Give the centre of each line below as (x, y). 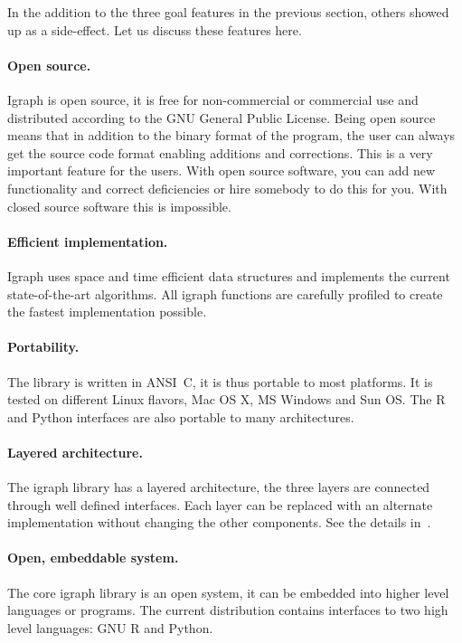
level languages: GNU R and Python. (110, 627)
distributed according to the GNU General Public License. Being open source (222, 117)
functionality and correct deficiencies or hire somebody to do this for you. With (227, 188)
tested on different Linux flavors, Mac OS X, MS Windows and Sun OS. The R (226, 399)
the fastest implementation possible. (107, 312)
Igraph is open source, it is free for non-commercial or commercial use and (213, 99)
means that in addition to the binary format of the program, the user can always (231, 135)
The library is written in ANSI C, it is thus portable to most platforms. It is (220, 381)
